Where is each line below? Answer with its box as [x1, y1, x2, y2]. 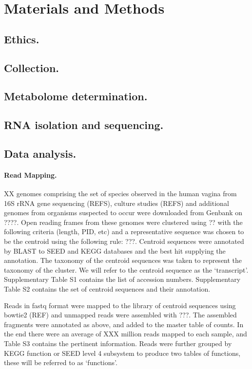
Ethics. [4, 31, 39, 46]
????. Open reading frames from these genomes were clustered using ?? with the [4, 217, 243, 227]
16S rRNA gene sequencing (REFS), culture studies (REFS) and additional [4, 198, 229, 208]
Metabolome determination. [4, 89, 148, 104]
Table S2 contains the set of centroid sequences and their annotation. [4, 284, 211, 294]
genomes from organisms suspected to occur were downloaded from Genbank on [4, 207, 243, 218]
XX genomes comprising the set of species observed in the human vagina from [4, 188, 237, 199]
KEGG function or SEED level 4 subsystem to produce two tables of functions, [4, 348, 241, 358]
